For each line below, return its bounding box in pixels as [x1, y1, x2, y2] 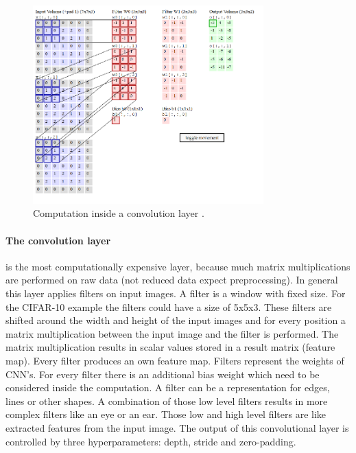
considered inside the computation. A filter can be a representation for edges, [5, 380, 330, 395]
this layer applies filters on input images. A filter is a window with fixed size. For [5, 286, 346, 300]
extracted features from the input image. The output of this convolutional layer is [5, 420, 349, 434]
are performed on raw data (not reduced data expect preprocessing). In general [5, 272, 338, 287]
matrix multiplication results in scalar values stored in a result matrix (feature [5, 340, 335, 354]
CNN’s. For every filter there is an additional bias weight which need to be [5, 367, 320, 381]
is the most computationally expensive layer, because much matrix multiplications [5, 259, 351, 273]
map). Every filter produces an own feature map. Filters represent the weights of [5, 353, 344, 367]
